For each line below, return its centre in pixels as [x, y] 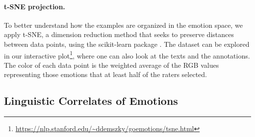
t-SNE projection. [35, 6]
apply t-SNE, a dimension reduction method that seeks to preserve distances [119, 34]
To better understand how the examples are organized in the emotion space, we [123, 25]
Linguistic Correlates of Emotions [91, 101]
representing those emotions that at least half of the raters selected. [105, 74]
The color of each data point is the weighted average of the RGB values [112, 65]
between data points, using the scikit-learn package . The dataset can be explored [127, 44]
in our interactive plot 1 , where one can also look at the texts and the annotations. [127, 55]
